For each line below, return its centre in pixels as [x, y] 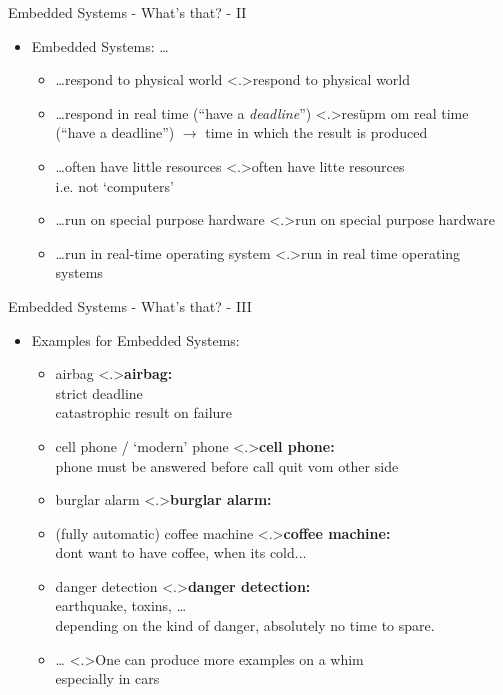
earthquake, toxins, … [121, 605]
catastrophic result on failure [144, 412]
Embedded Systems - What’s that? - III [130, 305]
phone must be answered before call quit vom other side [227, 465]
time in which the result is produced [316, 132]
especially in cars [107, 678]
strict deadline [99, 392]
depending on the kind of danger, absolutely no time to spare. [245, 625]
